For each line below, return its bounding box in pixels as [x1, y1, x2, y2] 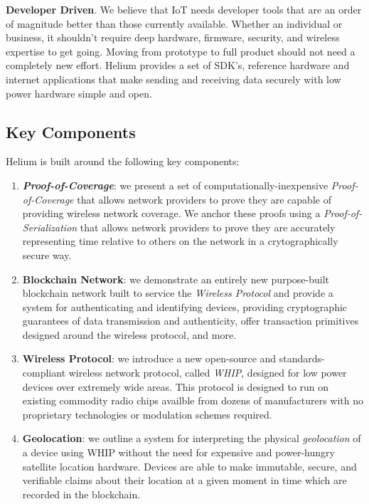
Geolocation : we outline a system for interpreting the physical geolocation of [22, 431, 361, 446]
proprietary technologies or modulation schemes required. [22, 406, 272, 421]
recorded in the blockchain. [22, 486, 141, 501]
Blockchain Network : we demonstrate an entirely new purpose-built [22, 271, 329, 286]
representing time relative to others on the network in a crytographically [22, 233, 338, 248]
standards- [279, 351, 325, 366]
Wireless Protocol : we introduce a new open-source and [22, 351, 277, 366]
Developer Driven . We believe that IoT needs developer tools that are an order [6, 2, 362, 16]
